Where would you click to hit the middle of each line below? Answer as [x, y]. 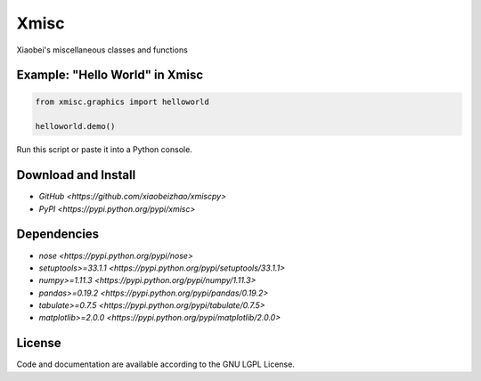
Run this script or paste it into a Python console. [105, 150]
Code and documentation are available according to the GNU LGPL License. [156, 364]
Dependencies [58, 235]
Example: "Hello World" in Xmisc [110, 75]
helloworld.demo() [75, 126]
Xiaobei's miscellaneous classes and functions [102, 50]
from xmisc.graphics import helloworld [122, 101]
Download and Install [76, 175]
